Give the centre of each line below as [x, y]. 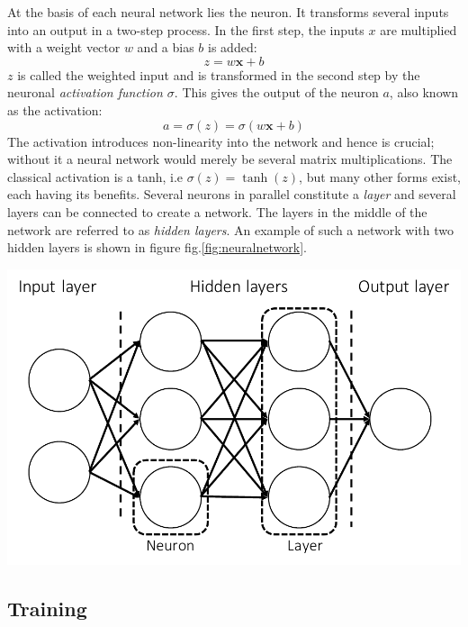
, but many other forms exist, [380, 176]
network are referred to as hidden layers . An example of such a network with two [230, 229]
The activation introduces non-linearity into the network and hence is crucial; [221, 141]
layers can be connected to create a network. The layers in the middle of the [217, 211]
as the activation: [55, 109]
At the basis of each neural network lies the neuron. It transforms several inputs [228, 12]
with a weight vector [64, 47]
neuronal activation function [85, 92]
